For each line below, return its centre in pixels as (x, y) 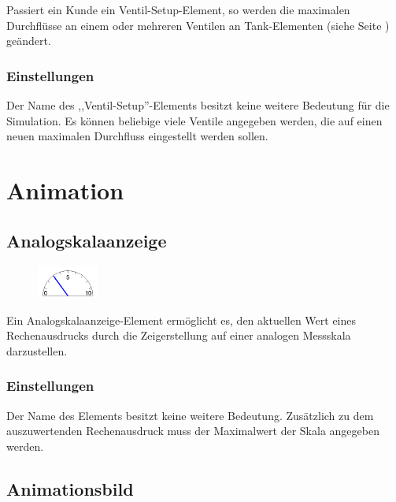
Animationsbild (70, 488)
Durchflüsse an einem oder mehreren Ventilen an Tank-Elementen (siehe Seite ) (198, 25)
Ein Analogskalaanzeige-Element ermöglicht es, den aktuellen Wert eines (181, 320)
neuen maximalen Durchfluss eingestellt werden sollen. (137, 136)
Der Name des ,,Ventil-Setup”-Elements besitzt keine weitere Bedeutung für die (198, 105)
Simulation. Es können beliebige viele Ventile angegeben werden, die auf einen (194, 120)
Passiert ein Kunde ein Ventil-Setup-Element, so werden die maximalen (178, 9)
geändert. (29, 41)
